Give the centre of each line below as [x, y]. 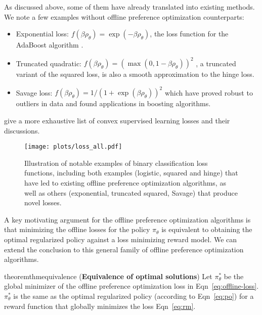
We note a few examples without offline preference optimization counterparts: [124, 16]
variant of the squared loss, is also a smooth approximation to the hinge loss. [135, 74]
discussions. [22, 130]
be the [234, 276]
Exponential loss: [42, 34]
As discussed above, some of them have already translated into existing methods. [129, 7]
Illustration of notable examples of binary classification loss [116, 163]
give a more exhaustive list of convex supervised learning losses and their [117, 120]
